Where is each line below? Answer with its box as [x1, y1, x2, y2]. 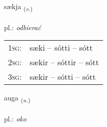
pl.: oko [4, 113, 26, 124]
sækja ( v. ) [4, 1, 33, 13]
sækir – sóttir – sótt [29, 56, 99, 68]
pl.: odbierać [4, 22, 41, 32]
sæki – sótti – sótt [29, 42, 93, 54]
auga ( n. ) [4, 92, 30, 104]
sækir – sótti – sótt [29, 71, 96, 83]
